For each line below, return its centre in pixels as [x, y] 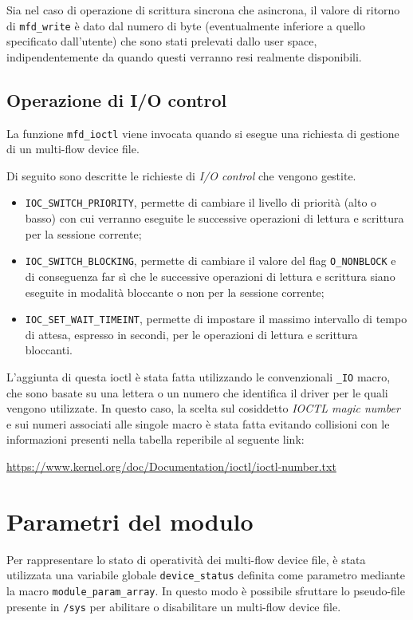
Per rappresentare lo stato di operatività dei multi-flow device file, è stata [186, 559]
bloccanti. [49, 350]
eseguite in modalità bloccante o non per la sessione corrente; [175, 292]
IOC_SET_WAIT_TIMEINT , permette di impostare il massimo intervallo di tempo [216, 319]
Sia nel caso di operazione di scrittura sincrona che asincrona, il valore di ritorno [203, 10]
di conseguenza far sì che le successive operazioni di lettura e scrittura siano [210, 276]
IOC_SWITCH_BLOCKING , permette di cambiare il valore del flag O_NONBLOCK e [210, 261]
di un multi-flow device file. [73, 149]
